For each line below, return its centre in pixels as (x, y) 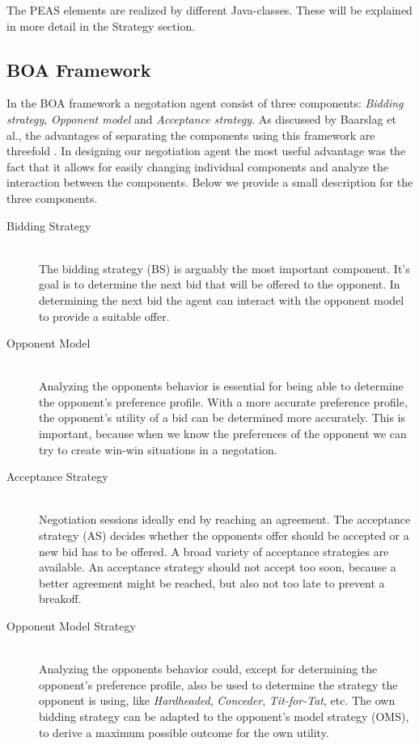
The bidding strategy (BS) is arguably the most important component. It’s (224, 268)
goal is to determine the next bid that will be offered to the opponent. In (220, 284)
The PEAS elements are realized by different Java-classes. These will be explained (209, 10)
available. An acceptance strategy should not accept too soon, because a (218, 567)
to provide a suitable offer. (104, 316)
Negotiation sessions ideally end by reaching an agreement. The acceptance (225, 519)
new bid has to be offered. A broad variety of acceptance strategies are (214, 551)
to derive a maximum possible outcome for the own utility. (184, 732)
